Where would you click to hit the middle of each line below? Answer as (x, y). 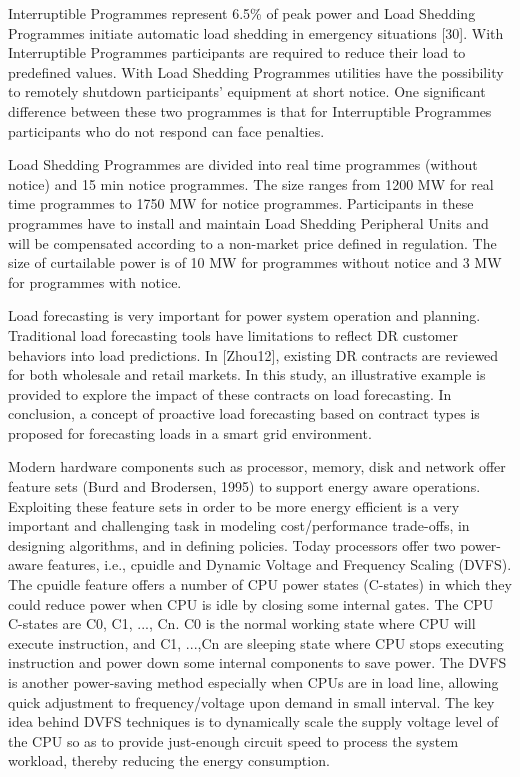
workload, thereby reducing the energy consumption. (169, 760)
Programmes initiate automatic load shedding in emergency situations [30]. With (256, 32)
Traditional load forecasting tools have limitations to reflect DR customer (233, 334)
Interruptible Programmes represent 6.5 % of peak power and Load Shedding (242, 13)
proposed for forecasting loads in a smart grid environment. (190, 432)
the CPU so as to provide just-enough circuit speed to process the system (233, 740)
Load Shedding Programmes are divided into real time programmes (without (243, 164)
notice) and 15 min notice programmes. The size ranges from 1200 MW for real (251, 183)
